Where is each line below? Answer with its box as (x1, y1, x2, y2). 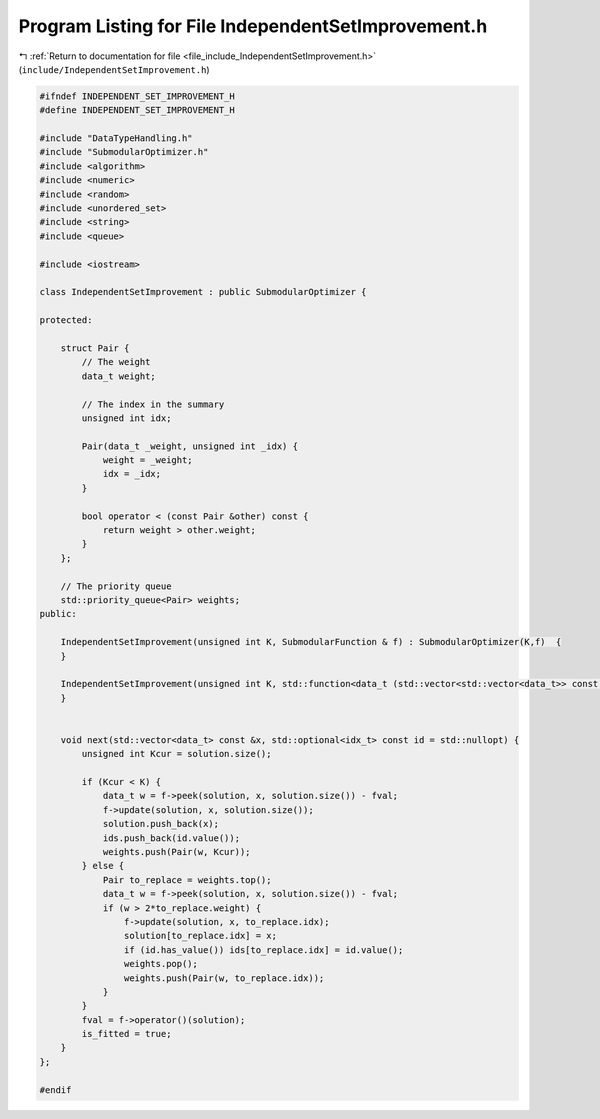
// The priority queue (60, 580, 172, 592)
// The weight (81, 356, 151, 368)
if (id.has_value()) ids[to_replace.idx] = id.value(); (123, 944, 404, 955)
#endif (39, 1084, 72, 1095)
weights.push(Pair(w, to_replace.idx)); (123, 972, 325, 984)
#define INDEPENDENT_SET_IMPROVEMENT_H (39, 105, 235, 116)
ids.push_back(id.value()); (102, 832, 240, 844)
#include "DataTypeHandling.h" (39, 133, 194, 144)
